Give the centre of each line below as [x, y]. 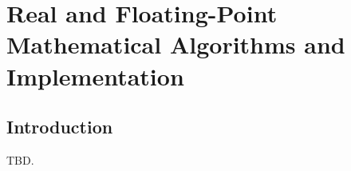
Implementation [95, 76]
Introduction [60, 127]
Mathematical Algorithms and [176, 44]
